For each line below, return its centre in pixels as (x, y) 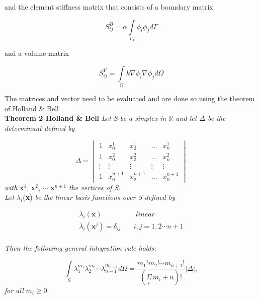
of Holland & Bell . (34, 108)
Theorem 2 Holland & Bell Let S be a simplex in (85, 118)
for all (14, 290)
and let (186, 118)
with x (14, 187)
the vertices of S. (95, 187)
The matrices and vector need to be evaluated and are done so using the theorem (130, 98)
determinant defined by (40, 128)
